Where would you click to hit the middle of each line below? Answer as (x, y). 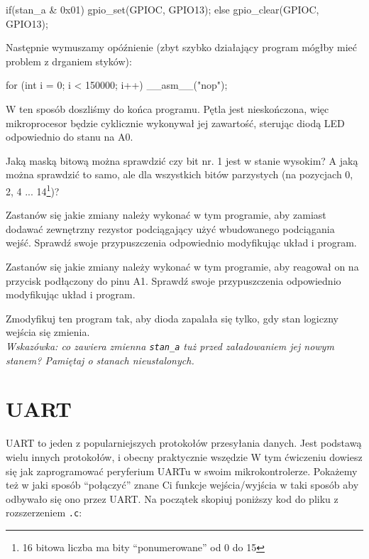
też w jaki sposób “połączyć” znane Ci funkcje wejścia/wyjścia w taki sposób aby (182, 485)
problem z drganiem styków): (69, 61)
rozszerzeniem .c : (44, 512)
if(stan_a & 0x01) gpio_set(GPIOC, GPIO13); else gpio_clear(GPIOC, (163, 9)
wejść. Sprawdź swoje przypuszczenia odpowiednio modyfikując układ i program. (181, 243)
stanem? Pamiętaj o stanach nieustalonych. (100, 360)
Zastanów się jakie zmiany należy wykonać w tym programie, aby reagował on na (182, 266)
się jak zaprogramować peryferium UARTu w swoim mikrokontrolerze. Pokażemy (182, 471)
